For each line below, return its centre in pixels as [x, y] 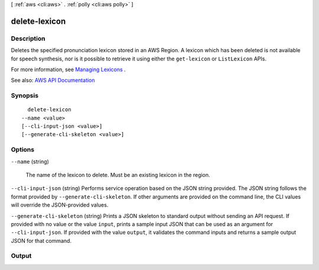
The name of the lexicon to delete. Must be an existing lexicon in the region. [118, 175]
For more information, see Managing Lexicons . [69, 69]
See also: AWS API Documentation [53, 81]
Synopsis [25, 96]
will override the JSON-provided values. [60, 205]
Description [28, 38]
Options [23, 150]
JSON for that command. [41, 240]
